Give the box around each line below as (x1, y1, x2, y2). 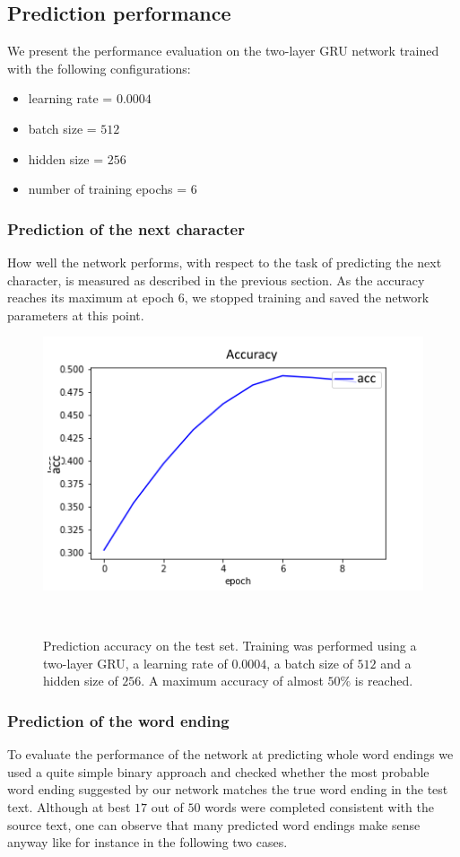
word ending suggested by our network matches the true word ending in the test (7, 780, 448, 799)
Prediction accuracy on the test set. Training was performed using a (43, 636, 417, 655)
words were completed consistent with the (204, 797, 434, 816)
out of (151, 797, 184, 816)
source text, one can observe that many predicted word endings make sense (7, 815, 421, 834)
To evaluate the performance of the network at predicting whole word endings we (7, 745, 454, 764)
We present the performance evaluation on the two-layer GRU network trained (7, 41, 439, 60)
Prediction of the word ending (7, 709, 230, 731)
